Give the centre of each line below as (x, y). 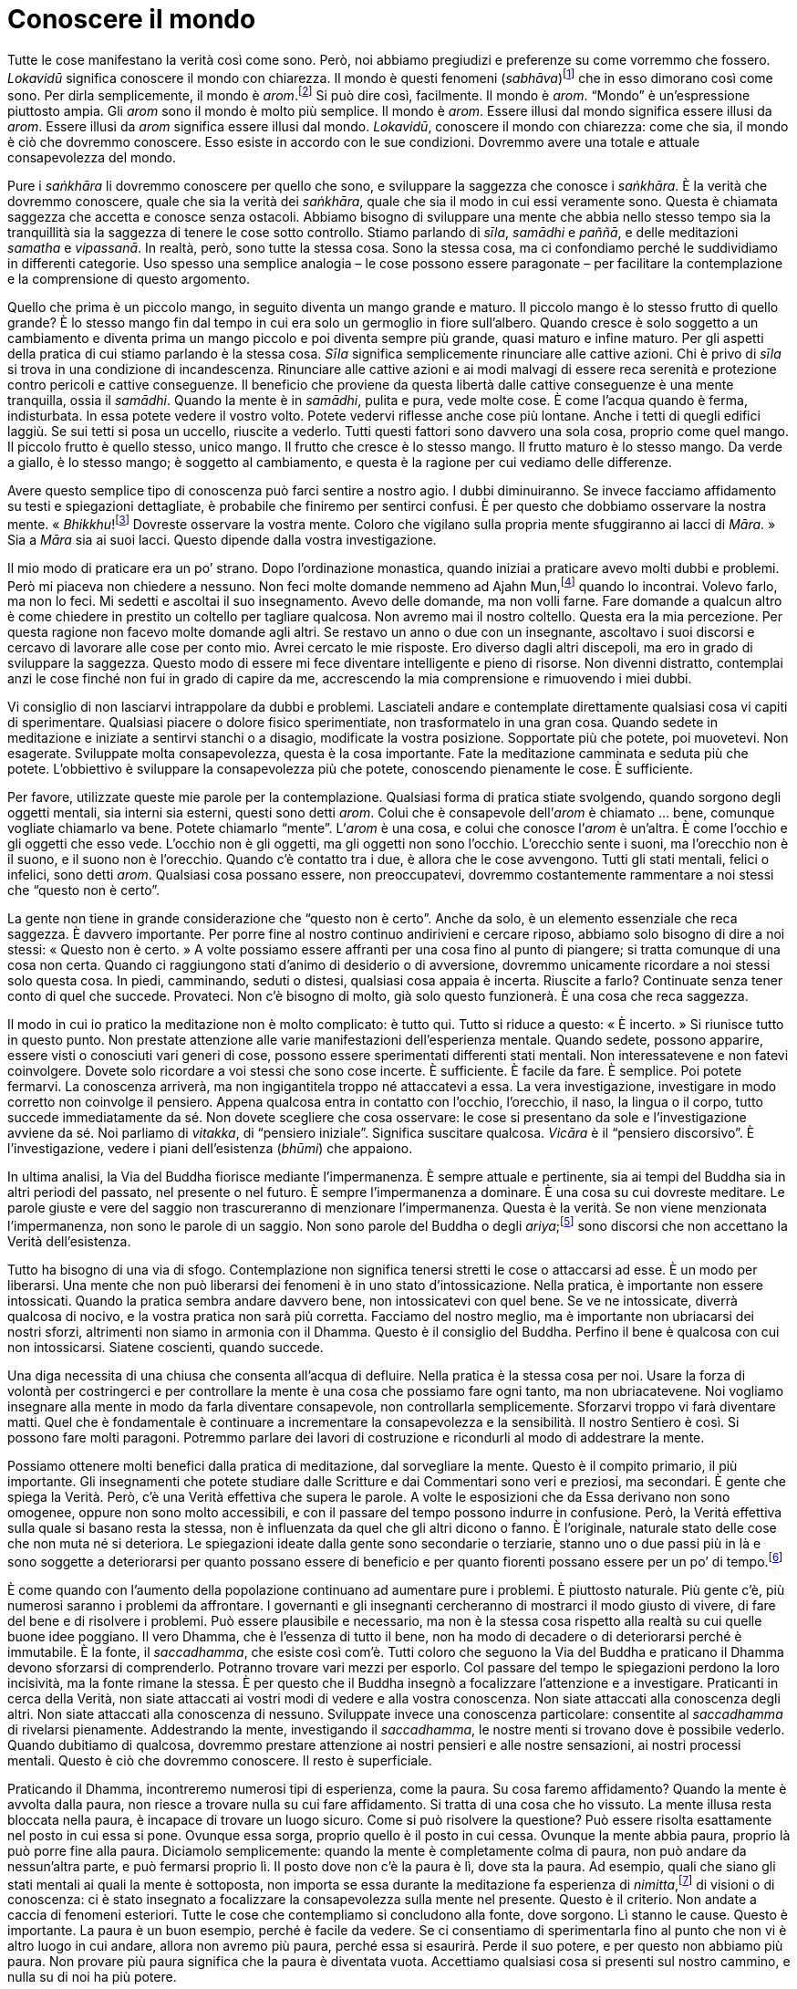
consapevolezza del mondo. (92, 158)
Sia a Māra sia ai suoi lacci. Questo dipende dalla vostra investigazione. (222, 539)
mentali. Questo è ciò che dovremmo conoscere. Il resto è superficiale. (220, 1760)
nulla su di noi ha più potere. (92, 1977)
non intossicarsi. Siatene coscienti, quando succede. (166, 1348)
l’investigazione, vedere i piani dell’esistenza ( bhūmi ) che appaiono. (210, 1149)
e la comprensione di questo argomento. (129, 279)
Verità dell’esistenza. (69, 1242)
